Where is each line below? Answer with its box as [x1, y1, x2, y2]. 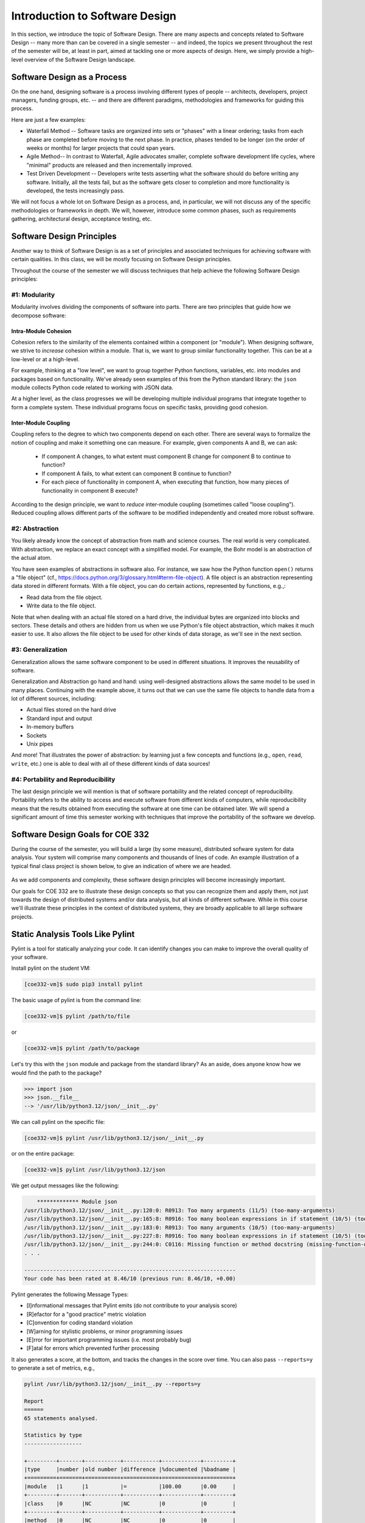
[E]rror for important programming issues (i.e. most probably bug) [26, 1336, 192, 1343]
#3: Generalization [11, 646, 68, 654]
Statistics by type [24, 1432, 82, 1439]
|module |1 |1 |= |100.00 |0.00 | [24, 1483, 236, 1489]
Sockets [26, 732, 47, 739]
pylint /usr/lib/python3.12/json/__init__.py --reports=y [24, 1380, 201, 1388]
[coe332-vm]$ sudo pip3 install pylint [24, 981, 143, 988]
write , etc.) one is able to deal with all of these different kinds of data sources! [11, 760, 210, 767]
